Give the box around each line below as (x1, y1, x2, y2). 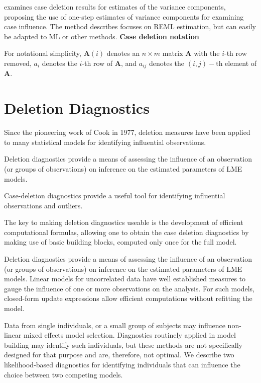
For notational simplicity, (4, 48, 81, 58)
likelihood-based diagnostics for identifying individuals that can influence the (4, 359, 240, 370)
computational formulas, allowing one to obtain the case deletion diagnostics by (4, 226, 249, 237)
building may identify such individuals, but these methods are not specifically (4, 339, 242, 350)
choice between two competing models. (4, 369, 123, 379)
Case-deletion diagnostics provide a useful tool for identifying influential (4, 190, 225, 201)
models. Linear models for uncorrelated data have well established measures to (4, 273, 246, 284)
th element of (216, 57, 257, 68)
